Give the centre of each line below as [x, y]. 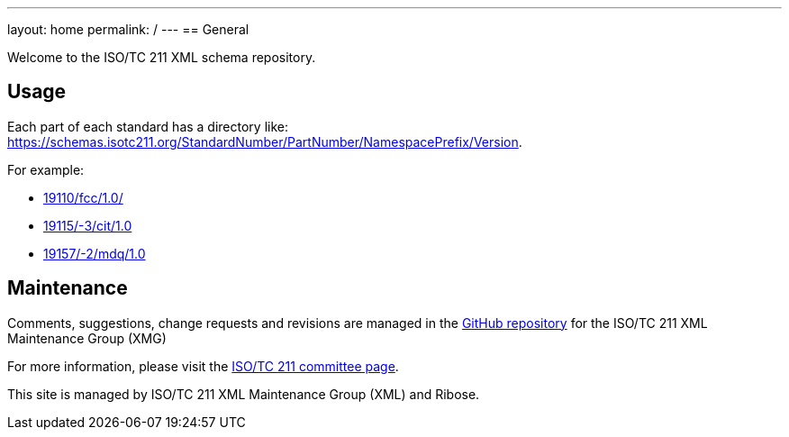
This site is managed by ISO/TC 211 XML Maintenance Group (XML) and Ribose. [244, 394]
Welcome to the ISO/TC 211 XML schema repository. [162, 57]
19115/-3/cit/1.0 [88, 225]
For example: [46, 169]
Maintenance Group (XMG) [87, 338]
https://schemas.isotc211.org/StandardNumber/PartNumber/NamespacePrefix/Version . [265, 141]
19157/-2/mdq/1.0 [95, 253]
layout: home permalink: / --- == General [128, 29]
